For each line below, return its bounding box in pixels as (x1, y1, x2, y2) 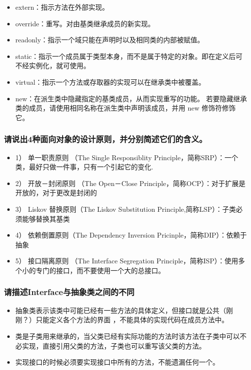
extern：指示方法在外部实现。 (15, 2, 109, 12)
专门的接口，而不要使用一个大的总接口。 (35, 265, 165, 275)
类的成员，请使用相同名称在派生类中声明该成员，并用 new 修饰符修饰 (15, 103, 236, 113)
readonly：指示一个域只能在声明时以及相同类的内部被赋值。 (15, 35, 204, 45)
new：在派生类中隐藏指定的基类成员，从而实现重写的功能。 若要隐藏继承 (15, 93, 247, 103)
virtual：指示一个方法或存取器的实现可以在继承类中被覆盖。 (15, 76, 205, 87)
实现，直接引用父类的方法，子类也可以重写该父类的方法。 (22, 340, 206, 351)
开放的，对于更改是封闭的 (15, 187, 97, 198)
